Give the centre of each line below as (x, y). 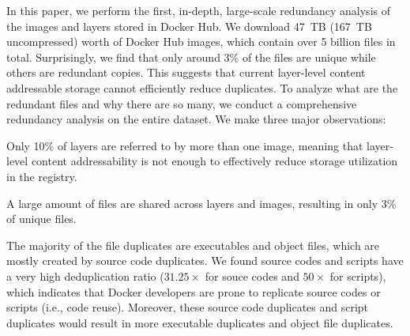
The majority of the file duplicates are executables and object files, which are (193, 245)
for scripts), (358, 276)
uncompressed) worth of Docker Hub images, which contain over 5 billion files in (201, 42)
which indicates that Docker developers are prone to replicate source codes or (194, 291)
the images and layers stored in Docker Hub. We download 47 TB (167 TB (189, 26)
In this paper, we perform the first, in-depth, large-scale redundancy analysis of (198, 10)
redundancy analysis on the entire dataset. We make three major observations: (196, 119)
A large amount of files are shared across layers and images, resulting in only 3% (201, 203)
